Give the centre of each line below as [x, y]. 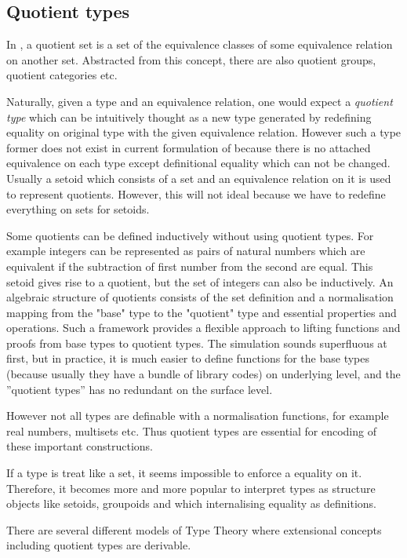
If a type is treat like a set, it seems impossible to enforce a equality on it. [184, 473]
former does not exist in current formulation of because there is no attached [189, 147]
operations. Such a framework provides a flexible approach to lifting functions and [203, 328]
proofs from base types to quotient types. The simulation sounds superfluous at [197, 343]
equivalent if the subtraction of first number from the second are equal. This [190, 266]
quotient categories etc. [62, 75]
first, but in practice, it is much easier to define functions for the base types [188, 358]
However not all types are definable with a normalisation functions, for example [198, 416]
